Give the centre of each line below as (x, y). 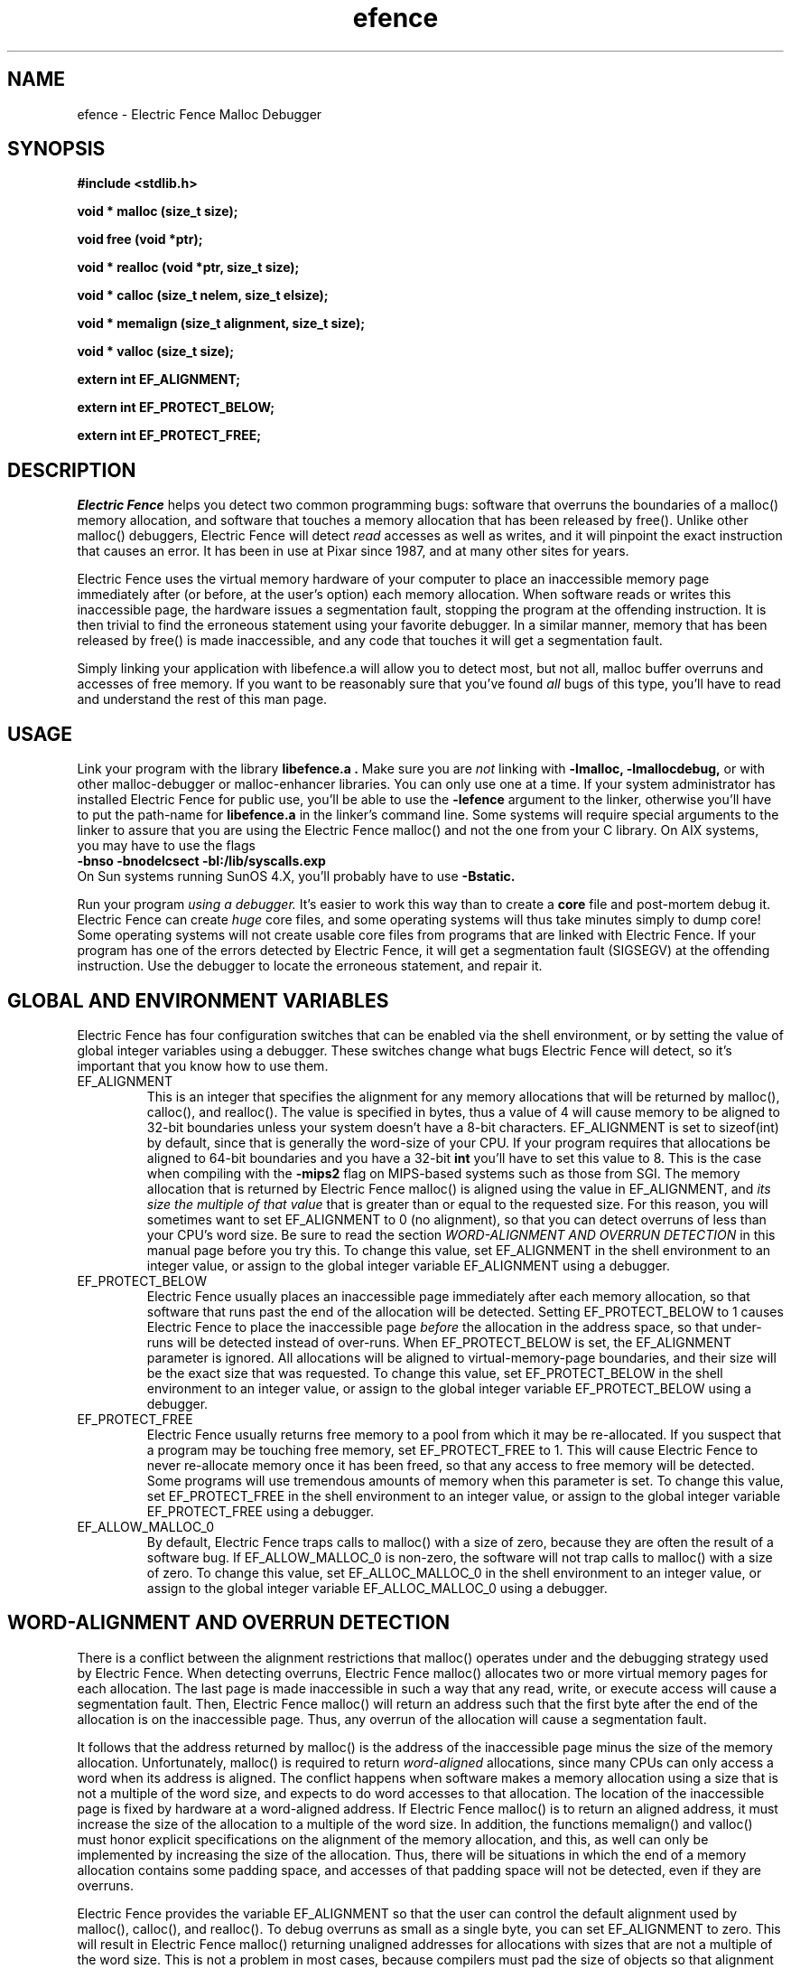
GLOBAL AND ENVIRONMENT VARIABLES (198, 1000)
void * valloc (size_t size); (156, 352)
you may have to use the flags (166, 846)
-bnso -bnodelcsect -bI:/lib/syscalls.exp (201, 861)
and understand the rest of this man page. (202, 699)
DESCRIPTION (72, 470)
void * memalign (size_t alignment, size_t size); (221, 323)
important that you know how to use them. (203, 1065)
